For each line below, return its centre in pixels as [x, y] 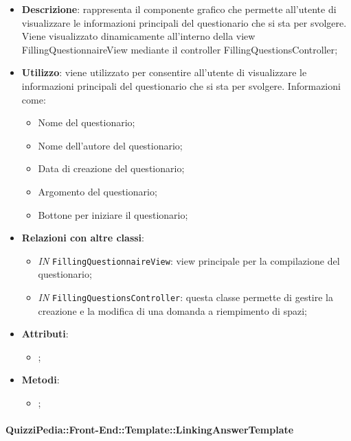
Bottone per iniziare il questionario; [113, 214]
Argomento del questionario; [98, 191]
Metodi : [41, 380]
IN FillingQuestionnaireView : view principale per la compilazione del [189, 260]
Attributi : [45, 334]
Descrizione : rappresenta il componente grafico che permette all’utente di [179, 9]
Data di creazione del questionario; [111, 168]
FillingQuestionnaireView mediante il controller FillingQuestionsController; [180, 49]
